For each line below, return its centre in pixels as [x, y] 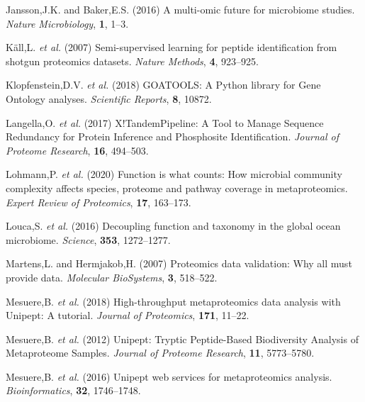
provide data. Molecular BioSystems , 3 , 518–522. [112, 277]
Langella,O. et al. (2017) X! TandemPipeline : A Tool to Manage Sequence [165, 122]
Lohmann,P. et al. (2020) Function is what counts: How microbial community [174, 174]
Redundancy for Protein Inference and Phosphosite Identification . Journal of [172, 136]
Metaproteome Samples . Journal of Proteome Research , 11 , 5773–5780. [160, 353]
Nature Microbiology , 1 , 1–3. [67, 23]
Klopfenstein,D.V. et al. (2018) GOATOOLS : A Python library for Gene [163, 85]
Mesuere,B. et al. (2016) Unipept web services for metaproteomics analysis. [169, 376]
